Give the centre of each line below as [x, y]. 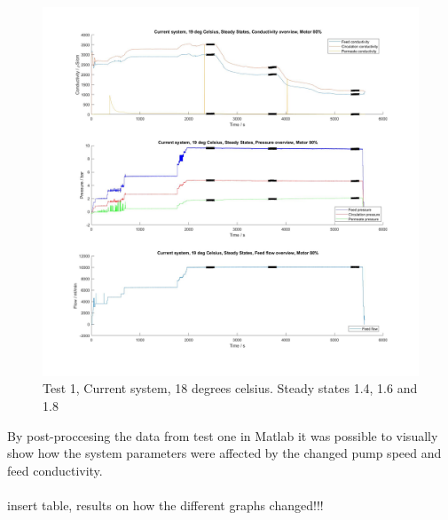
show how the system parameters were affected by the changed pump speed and [224, 453]
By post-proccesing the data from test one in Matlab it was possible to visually [223, 435]
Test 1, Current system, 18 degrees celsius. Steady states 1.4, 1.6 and [230, 388]
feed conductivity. [55, 470]
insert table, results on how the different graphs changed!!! [165, 504]
